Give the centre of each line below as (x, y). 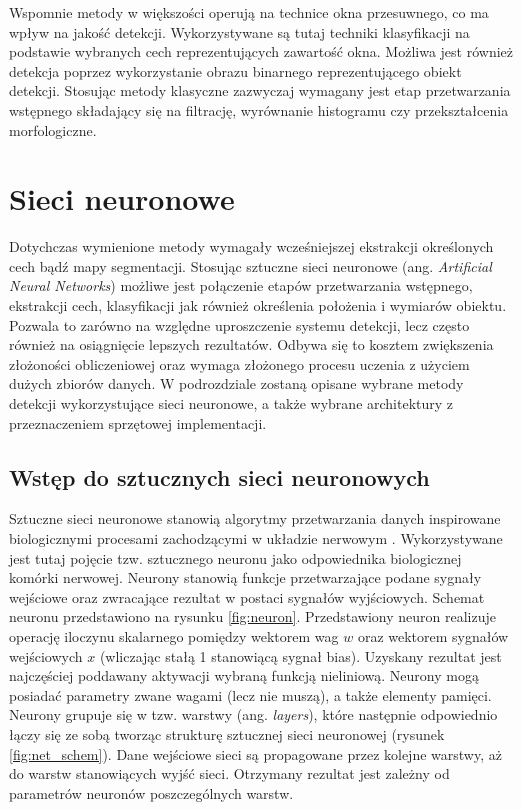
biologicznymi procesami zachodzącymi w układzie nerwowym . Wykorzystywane (256, 538)
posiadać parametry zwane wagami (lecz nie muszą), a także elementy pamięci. (250, 694)
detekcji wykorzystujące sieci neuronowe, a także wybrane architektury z (231, 403)
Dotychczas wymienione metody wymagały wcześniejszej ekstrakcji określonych (251, 246)
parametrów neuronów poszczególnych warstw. (151, 792)
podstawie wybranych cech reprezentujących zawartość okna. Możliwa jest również (261, 51)
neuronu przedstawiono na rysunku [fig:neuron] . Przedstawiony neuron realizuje (252, 616)
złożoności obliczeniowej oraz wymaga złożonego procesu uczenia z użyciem (239, 363)
